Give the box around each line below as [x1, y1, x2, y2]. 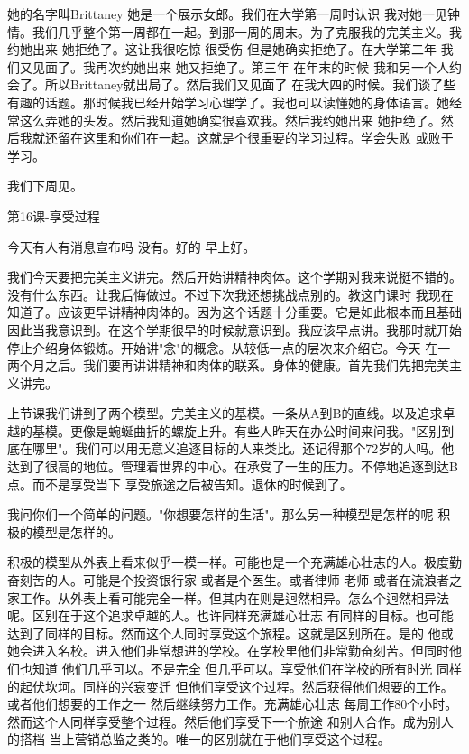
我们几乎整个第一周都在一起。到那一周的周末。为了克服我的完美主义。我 [32, 22, 462, 41]
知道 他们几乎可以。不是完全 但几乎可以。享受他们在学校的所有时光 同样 [32, 659, 462, 677]
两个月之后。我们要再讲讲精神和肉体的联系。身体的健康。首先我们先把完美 [7, 356, 449, 375]
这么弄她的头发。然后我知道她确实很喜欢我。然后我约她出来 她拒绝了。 [19, 110, 441, 129]
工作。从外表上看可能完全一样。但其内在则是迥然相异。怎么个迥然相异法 [19, 588, 449, 607]
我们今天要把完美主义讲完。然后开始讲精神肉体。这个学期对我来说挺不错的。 [7, 267, 462, 286]
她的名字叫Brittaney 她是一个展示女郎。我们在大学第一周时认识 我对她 [7, 5, 422, 23]
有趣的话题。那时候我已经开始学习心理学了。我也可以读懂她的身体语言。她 [7, 92, 449, 111]
